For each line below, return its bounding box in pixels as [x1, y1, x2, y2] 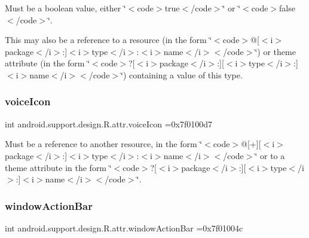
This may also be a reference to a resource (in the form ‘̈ [5, 33, 212, 46]
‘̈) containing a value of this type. [121, 68, 243, 81]
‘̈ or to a [255, 149, 285, 161]
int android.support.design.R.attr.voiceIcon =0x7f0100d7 [5, 117, 213, 130]
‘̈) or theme [255, 45, 296, 57]
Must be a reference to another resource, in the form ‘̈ [5, 138, 203, 150]
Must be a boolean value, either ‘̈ [5, 2, 126, 14]
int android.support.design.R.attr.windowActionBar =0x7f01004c [5, 221, 243, 234]
